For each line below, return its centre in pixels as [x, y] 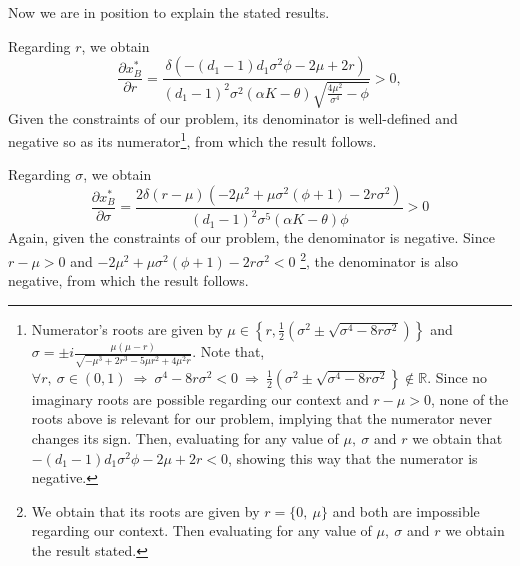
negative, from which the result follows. [128, 280]
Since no [461, 376]
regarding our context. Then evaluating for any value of [201, 530]
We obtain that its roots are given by [145, 510]
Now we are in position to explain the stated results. [169, 12]
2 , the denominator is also [379, 259]
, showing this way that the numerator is [352, 457]
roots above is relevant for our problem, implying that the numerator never [261, 418]
